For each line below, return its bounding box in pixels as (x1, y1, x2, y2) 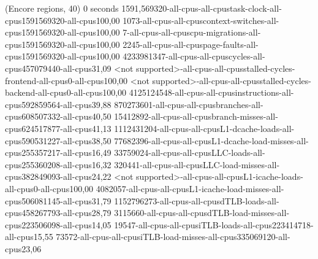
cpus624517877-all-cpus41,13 (5, 122, 112, 134)
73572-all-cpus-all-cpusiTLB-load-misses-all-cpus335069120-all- (56, 230, 290, 243)
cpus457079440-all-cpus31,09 (5, 61, 112, 74)
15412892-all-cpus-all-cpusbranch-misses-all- (114, 110, 278, 123)
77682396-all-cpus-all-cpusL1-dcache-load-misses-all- (114, 134, 309, 147)
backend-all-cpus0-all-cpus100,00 (5, 86, 127, 99)
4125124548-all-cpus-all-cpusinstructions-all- (129, 86, 294, 99)
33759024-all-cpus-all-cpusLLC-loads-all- (114, 146, 265, 159)
